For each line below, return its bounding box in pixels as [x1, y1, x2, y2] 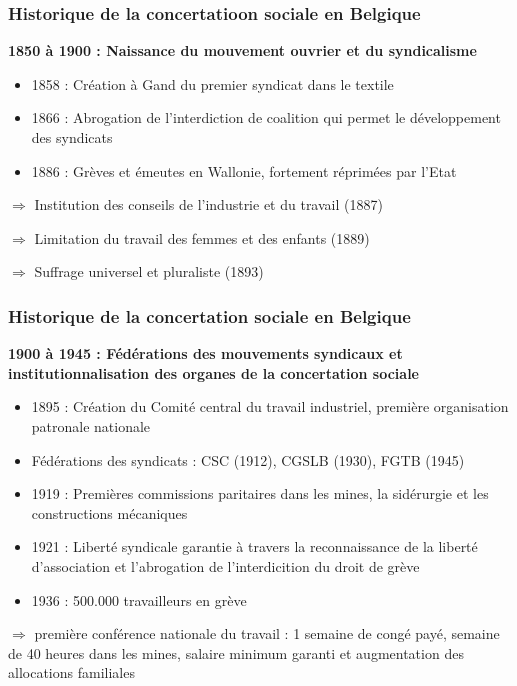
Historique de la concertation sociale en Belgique [8, 303, 411, 328]
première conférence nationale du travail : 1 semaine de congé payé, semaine [34, 623, 500, 644]
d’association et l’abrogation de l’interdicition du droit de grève [31, 555, 420, 576]
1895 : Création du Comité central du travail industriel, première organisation [31, 396, 509, 417]
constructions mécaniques [31, 502, 188, 523]
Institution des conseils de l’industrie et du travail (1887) [34, 194, 383, 215]
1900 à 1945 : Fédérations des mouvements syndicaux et [8, 343, 403, 364]
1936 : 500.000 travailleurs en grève [31, 589, 247, 610]
